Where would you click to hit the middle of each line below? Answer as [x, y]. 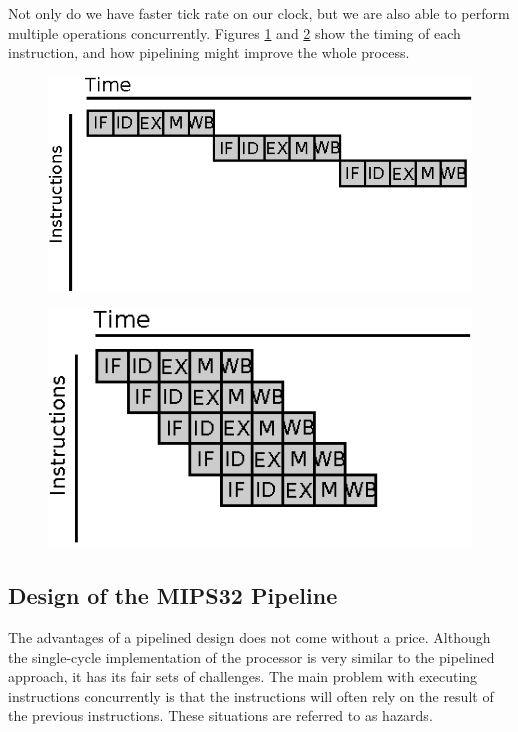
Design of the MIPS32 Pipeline [173, 595]
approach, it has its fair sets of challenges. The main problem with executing [243, 676]
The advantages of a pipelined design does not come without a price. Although [249, 637]
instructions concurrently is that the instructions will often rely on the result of [251, 695]
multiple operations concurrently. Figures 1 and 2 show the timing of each [234, 32]
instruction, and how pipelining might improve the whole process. [209, 52]
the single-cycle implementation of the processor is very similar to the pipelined [251, 656]
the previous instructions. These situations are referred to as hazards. [220, 715]
